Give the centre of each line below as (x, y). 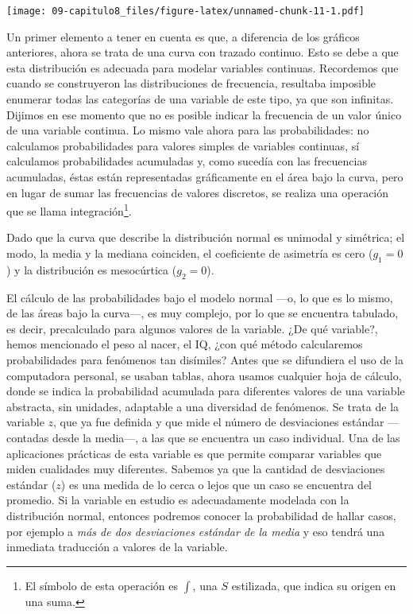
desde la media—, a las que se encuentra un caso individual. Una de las (226, 437)
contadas (28, 437)
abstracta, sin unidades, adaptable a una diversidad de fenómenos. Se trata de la (203, 406)
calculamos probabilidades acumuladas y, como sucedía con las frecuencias (187, 161)
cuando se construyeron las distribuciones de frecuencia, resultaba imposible (191, 83)
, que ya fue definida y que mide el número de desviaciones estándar (219, 422)
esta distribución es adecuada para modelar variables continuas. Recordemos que (203, 67)
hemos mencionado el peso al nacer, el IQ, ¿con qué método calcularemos (185, 344)
